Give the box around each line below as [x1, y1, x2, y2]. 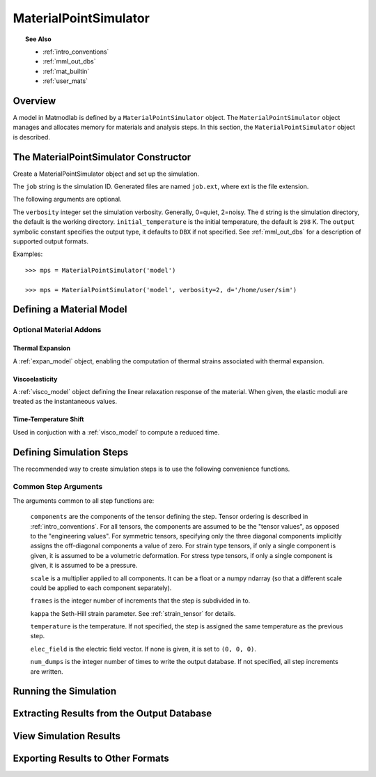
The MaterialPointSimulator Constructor [13, 151, 191, 163]
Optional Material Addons [13, 325, 102, 335]
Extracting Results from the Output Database [13, 708, 212, 720]
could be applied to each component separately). [30, 583, 172, 592]
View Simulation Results [13, 730, 121, 742]
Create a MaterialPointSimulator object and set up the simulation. [13, 169, 200, 178]
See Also [25, 35, 52, 43]
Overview [13, 95, 56, 107]
